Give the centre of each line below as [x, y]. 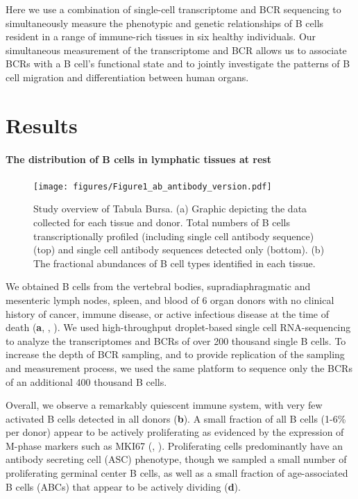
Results [42, 125]
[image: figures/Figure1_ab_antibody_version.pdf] [153, 186]
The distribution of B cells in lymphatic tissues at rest [138, 159]
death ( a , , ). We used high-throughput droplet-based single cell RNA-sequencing [178, 327]
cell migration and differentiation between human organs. [127, 77]
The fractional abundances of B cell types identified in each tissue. [174, 263]
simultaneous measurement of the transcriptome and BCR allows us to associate [176, 50]
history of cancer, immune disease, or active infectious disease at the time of [168, 313]
